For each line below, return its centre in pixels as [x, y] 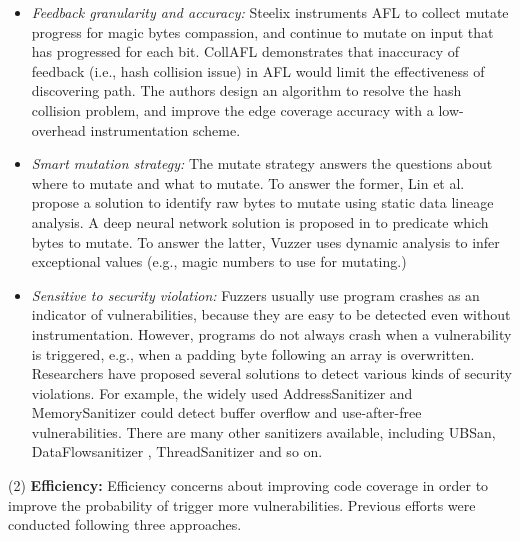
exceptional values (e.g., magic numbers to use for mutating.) [219, 261]
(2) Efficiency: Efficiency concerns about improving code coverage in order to [248, 485]
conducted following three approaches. [125, 524]
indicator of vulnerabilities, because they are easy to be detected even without [271, 314]
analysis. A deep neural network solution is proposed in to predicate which [260, 221]
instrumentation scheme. [165, 129]
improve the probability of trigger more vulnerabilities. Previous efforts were [242, 504]
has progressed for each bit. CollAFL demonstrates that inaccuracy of [245, 51]
